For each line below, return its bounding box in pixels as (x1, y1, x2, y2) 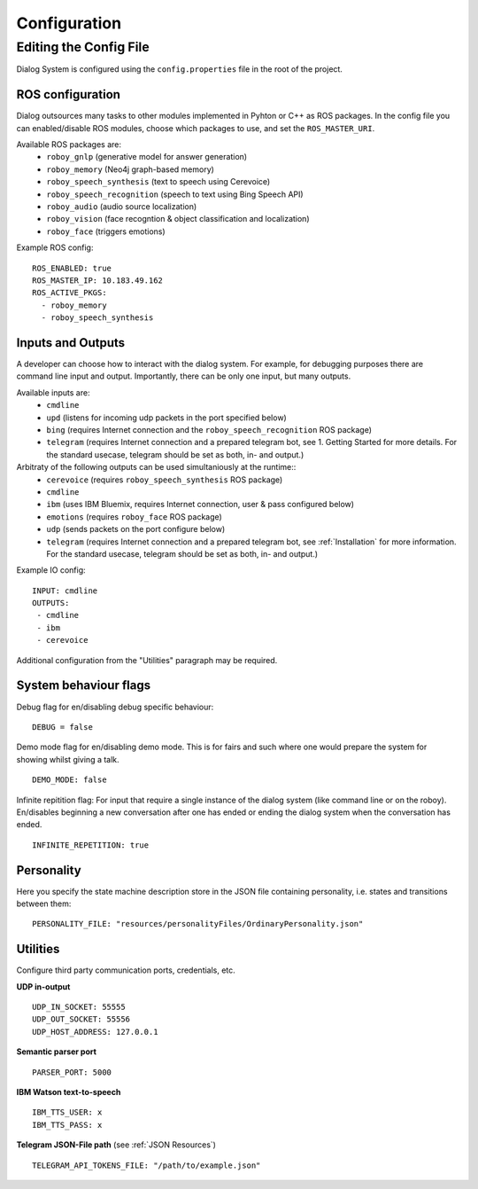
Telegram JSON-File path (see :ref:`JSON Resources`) (16, 1139, 217, 1150)
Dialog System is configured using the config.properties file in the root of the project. (16, 64, 343, 74)
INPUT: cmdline (32, 585, 98, 596)
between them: (16, 898, 72, 909)
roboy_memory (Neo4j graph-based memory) (46, 164, 214, 175)
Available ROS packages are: (16, 139, 121, 150)
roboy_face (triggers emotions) (46, 226, 166, 237)
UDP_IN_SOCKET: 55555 (32, 1002, 126, 1013)
